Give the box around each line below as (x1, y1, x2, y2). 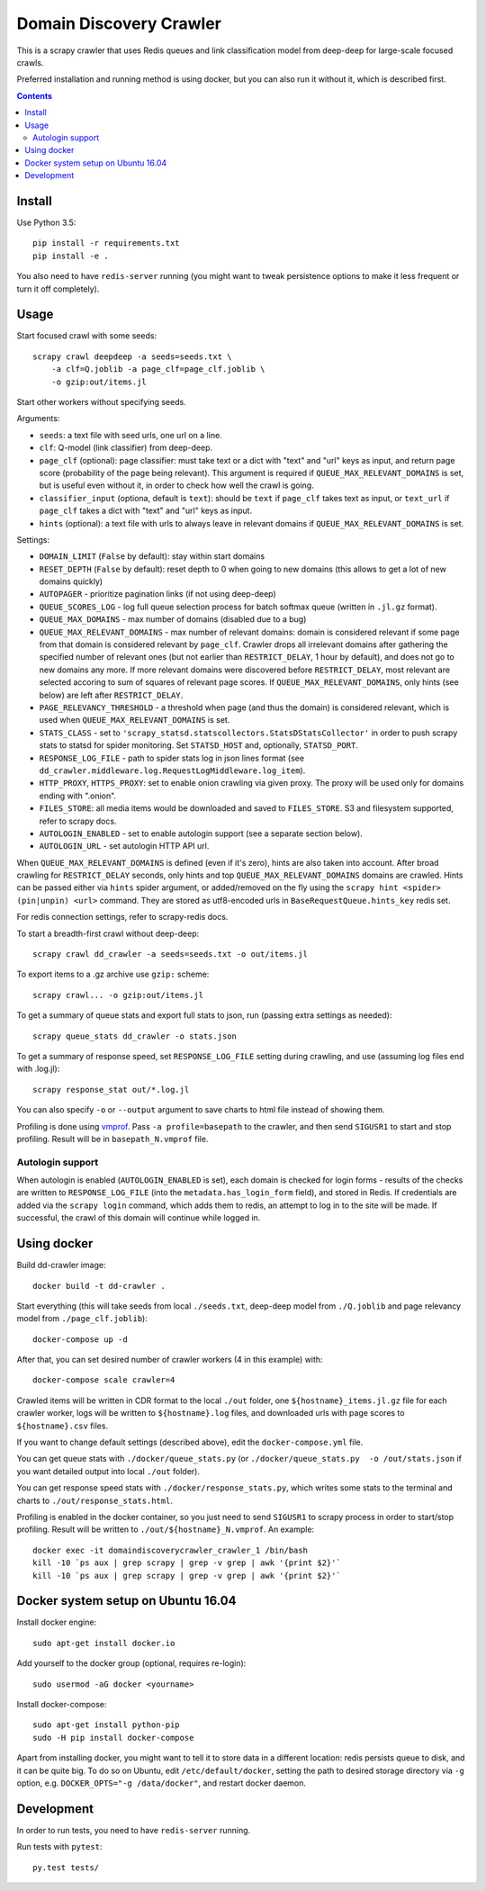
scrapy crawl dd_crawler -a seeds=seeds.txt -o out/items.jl (32, 950, 308, 959)
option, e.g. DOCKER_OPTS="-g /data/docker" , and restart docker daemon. (16, 1778, 306, 1788)
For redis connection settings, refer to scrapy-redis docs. (16, 912, 229, 923)
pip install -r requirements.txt (32, 239, 180, 248)
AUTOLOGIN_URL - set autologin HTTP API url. (39, 841, 210, 851)
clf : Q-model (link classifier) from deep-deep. (39, 442, 213, 454)
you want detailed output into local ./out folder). (16, 1465, 200, 1476)
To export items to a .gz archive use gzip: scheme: (16, 968, 210, 980)
